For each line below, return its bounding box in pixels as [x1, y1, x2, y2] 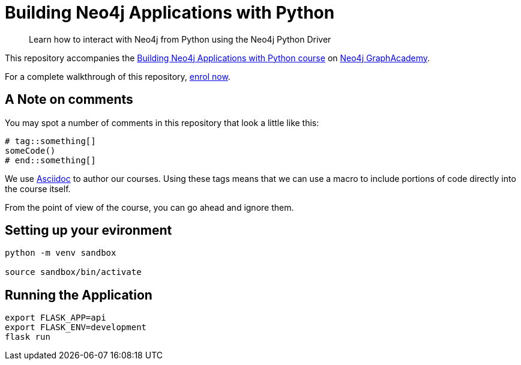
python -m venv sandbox [5, 248, 116, 258]
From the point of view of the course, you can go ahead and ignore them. [5, 202, 294, 213]
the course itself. [5, 183, 71, 194]
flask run [5, 332, 50, 342]
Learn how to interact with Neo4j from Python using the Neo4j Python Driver [29, 34, 331, 44]
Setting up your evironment [5, 223, 172, 238]
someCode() [5, 145, 56, 155]
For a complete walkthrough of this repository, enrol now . [5, 71, 230, 82]
